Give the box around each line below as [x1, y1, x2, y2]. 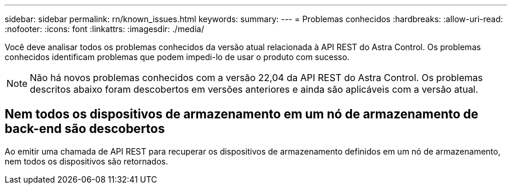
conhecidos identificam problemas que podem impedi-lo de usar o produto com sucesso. [5, 52, 350, 62]
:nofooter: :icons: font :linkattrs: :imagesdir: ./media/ [5, 24, 205, 34]
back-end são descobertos [5, 121, 165, 136]
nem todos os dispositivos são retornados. [5, 156, 168, 166]
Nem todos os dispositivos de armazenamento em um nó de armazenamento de [5, 107, 479, 122]
